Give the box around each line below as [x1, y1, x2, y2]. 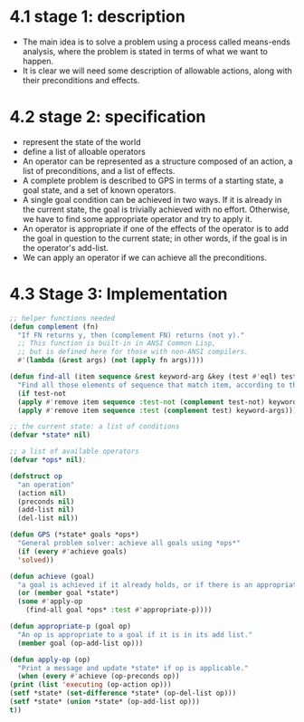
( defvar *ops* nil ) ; [9, 456, 88, 465]
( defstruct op [9, 471, 63, 481]
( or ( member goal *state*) [17, 589, 119, 598]
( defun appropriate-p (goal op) [9, 622, 131, 631]
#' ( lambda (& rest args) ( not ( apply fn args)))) [17, 356, 204, 365]
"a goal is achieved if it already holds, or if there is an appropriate [17, 580, 301, 590]
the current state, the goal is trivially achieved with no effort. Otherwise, [22, 204, 290, 215]
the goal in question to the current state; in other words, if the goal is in [22, 233, 288, 244]
